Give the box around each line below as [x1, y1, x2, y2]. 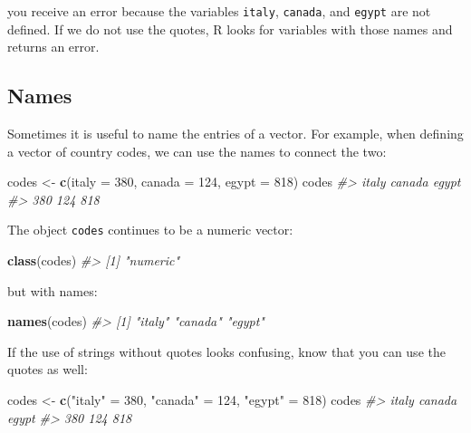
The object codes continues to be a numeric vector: [7, 220, 293, 239]
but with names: [7, 281, 98, 300]
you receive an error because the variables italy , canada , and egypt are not [7, 2, 431, 20]
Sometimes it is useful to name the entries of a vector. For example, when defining [7, 124, 464, 143]
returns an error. [7, 37, 100, 56]
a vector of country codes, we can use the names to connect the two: [7, 141, 387, 160]
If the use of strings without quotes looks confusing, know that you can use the [7, 342, 446, 361]
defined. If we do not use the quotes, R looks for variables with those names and [7, 19, 453, 38]
